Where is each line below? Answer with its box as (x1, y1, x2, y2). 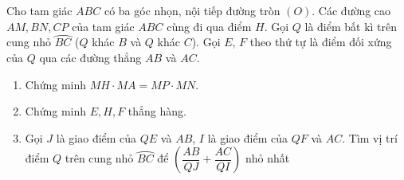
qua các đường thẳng (39, 49, 142, 65)
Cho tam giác (6, 2, 73, 18)
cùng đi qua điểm (167, 18, 252, 34)
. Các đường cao (312, 2, 391, 18)
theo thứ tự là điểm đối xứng (249, 33, 392, 50)
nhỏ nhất (245, 150, 290, 166)
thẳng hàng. (127, 103, 186, 119)
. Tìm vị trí (342, 129, 398, 146)
